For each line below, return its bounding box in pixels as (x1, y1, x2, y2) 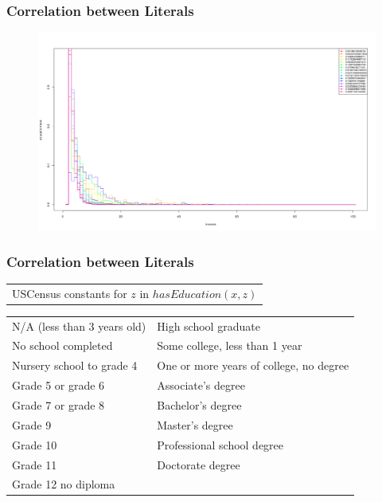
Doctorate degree (157, 456, 240, 473)
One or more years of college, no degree (157, 357, 349, 374)
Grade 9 (12, 416, 52, 433)
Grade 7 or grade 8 (12, 397, 105, 414)
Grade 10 (12, 436, 57, 453)
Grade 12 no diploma (12, 476, 115, 492)
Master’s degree (157, 416, 233, 433)
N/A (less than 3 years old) (12, 317, 146, 334)
